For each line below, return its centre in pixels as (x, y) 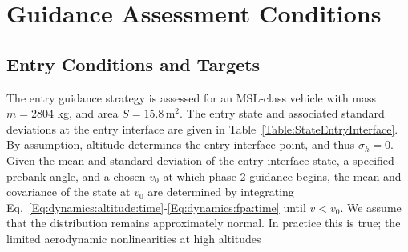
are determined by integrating (221, 192)
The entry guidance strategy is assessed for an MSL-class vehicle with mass (192, 97)
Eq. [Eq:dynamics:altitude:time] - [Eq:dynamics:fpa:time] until (156, 207)
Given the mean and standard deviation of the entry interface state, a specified (200, 160)
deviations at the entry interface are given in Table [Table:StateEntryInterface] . (202, 128)
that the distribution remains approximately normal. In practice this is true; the (204, 223)
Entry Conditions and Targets (133, 64)
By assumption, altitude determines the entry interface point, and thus (181, 144)
